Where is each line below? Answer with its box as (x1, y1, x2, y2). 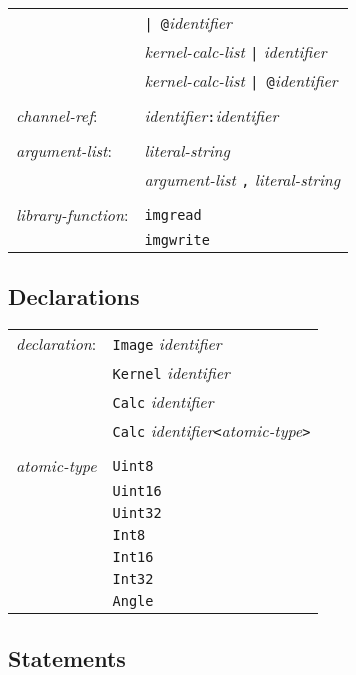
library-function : (16, 203, 129, 226)
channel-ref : (16, 104, 98, 127)
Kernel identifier (112, 361, 230, 385)
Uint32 (112, 505, 162, 522)
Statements (8, 642, 126, 673)
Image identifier (112, 332, 222, 356)
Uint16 (112, 483, 162, 500)
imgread (144, 206, 202, 223)
